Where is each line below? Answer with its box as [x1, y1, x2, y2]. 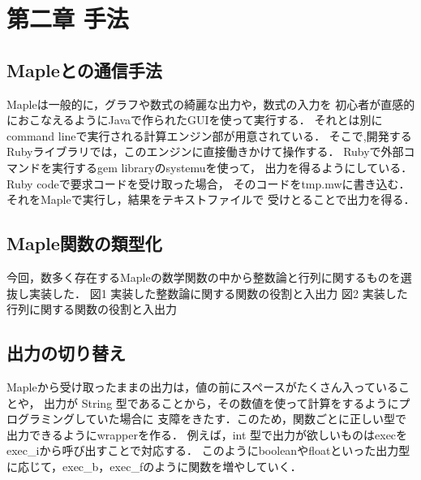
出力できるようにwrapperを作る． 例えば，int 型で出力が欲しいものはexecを [6, 426, 408, 443]
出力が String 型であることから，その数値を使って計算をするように [44, 394, 399, 411]
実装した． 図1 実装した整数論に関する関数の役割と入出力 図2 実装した [28, 284, 408, 301]
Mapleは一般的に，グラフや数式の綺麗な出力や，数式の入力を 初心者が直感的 [6, 95, 415, 112]
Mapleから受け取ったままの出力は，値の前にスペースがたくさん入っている [6, 378, 398, 395]
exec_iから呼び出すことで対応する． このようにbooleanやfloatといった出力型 [6, 442, 410, 459]
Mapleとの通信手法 [6, 57, 162, 82]
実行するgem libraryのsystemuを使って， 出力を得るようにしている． [51, 158, 413, 175]
